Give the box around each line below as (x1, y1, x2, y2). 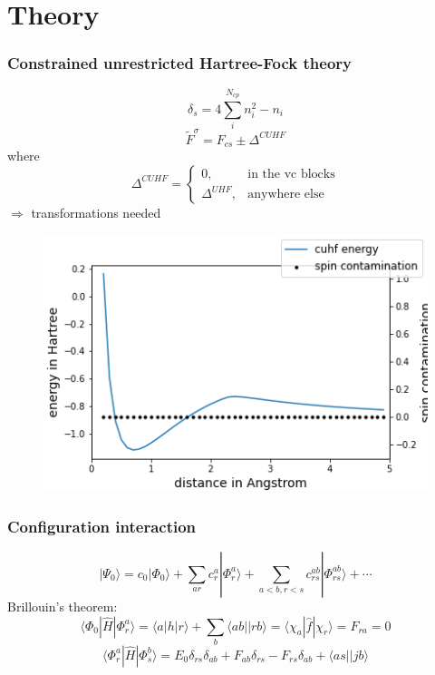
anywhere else (247, 188, 324, 201)
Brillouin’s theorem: (7, 596, 118, 615)
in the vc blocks (247, 167, 335, 181)
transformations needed (31, 202, 161, 221)
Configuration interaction (7, 514, 197, 537)
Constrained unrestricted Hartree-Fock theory (7, 52, 353, 74)
